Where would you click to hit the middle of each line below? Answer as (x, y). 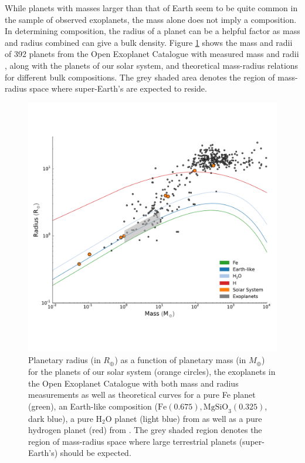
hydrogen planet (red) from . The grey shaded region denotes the (145, 430)
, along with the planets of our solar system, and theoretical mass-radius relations (152, 65)
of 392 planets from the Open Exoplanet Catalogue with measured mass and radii (152, 54)
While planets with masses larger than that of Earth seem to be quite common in (151, 8)
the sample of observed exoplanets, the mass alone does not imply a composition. (151, 19)
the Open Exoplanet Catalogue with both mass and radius (133, 383)
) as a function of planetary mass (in (180, 360)
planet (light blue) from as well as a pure (188, 418)
